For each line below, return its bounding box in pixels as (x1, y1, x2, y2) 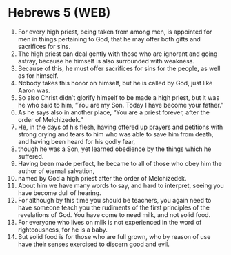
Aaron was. (17, 86, 50, 94)
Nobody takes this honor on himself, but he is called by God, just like (17, 79, 213, 87)
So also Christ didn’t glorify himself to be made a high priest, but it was (17, 93, 220, 101)
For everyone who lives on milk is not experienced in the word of (17, 218, 202, 226)
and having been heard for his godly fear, (17, 137, 136, 145)
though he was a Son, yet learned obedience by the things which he (17, 145, 212, 153)
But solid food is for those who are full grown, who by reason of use (17, 232, 211, 241)
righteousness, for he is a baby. (17, 225, 108, 234)
